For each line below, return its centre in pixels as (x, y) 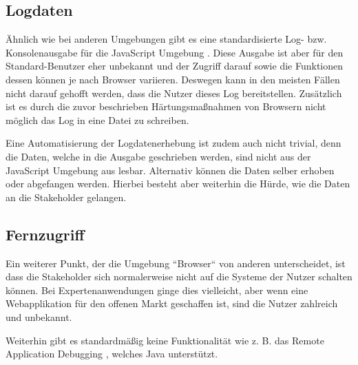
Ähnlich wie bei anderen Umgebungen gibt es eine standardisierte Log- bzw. (166, 39)
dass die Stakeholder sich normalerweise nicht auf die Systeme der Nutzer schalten (179, 277)
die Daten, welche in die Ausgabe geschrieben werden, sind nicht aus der (158, 156)
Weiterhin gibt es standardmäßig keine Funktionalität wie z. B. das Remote (165, 340)
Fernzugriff (45, 234)
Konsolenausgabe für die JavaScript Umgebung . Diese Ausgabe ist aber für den (175, 52)
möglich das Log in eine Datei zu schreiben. (97, 119)
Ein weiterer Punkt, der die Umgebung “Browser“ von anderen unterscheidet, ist (176, 263)
